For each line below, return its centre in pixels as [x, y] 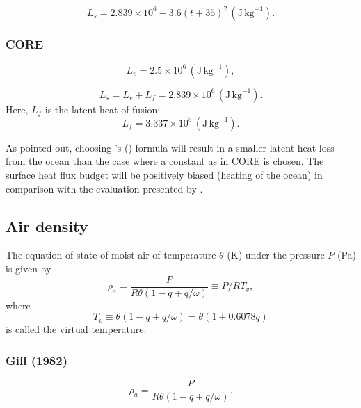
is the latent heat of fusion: [103, 109]
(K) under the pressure [276, 255]
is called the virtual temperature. [76, 329]
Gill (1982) [37, 360]
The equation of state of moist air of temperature [111, 255]
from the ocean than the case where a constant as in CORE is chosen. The [165, 161]
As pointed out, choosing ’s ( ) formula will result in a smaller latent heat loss [170, 147]
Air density [47, 226]
